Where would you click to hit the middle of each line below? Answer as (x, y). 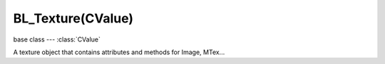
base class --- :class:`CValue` (57, 39)
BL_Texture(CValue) (73, 18)
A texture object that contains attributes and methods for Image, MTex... (119, 52)
